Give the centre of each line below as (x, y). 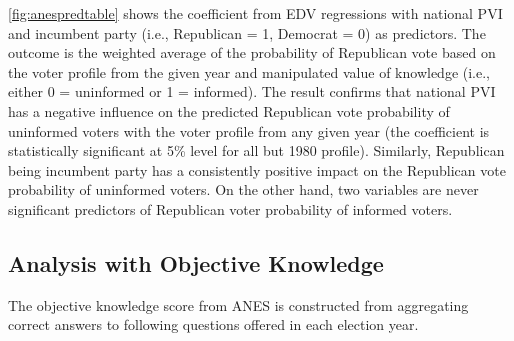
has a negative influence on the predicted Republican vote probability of (229, 110)
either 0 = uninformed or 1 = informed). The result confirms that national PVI (252, 91)
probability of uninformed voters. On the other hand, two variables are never (243, 189)
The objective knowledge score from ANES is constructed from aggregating (238, 304)
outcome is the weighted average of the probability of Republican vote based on (252, 52)
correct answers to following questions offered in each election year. (213, 324)
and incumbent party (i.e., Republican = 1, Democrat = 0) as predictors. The (247, 32)
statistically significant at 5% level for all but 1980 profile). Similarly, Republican (256, 150)
